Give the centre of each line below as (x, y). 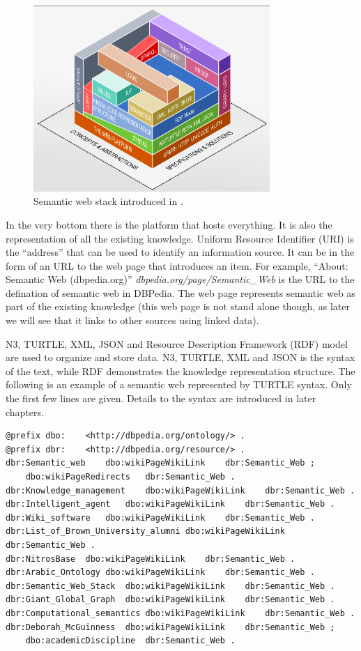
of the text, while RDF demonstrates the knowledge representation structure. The (180, 370)
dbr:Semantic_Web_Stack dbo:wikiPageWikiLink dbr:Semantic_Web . (170, 586)
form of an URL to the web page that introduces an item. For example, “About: (177, 265)
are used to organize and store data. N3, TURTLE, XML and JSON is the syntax (180, 357)
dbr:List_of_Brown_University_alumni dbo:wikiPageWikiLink (145, 531)
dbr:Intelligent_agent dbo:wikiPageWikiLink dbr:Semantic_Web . (170, 504)
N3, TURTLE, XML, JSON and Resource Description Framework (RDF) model (177, 343)
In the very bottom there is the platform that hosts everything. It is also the (169, 224)
